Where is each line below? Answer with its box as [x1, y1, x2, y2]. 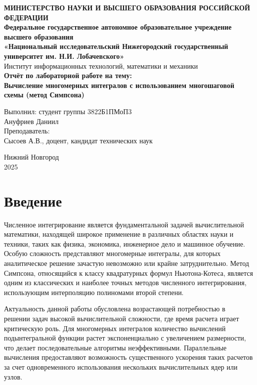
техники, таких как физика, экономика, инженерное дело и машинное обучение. [4, 238, 245, 249]
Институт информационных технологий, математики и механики [4, 60, 198, 71]
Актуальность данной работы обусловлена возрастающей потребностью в [4, 303, 225, 314]
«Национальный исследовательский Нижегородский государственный [4, 41, 228, 51]
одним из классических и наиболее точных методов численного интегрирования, [4, 277, 247, 288]
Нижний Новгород [4, 152, 59, 162]
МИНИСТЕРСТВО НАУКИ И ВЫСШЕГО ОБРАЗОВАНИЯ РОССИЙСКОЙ [4, 2, 250, 12]
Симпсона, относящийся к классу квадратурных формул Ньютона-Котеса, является [4, 267, 254, 278]
